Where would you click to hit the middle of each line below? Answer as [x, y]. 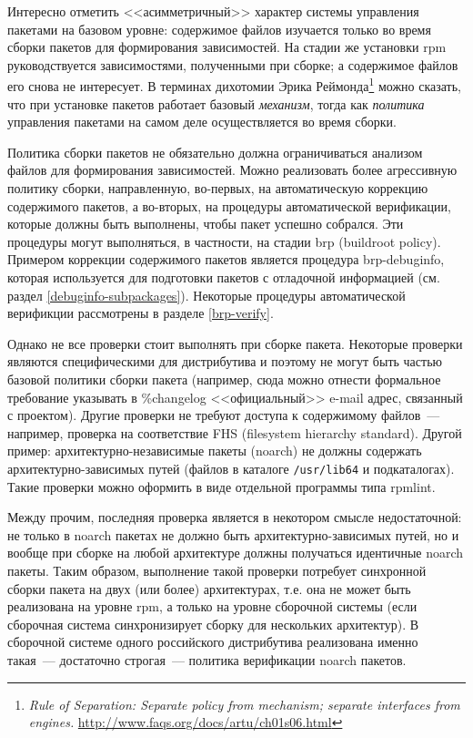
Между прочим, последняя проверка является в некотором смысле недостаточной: [235, 517]
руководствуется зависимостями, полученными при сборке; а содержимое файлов [233, 64]
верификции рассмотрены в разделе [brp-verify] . [141, 313]
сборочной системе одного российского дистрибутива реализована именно [213, 642]
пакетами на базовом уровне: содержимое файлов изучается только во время [219, 29]
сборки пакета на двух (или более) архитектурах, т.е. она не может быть [209, 588]
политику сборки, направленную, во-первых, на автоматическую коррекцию [218, 188]
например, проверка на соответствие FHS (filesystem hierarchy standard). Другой [235, 432]
